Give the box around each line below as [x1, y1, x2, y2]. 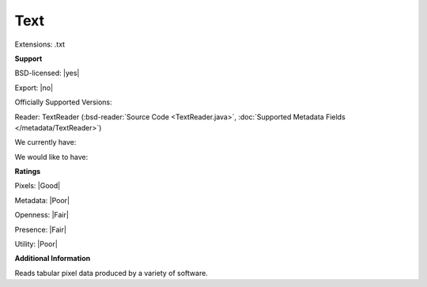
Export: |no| [14, 83, 54, 93]
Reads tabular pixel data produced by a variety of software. [14, 268, 209, 278]
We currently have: [14, 138, 77, 147]
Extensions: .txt [14, 40, 66, 49]
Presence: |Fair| [14, 225, 67, 234]
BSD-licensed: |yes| [14, 68, 80, 78]
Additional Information [14, 254, 91, 263]
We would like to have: [14, 152, 89, 161]
